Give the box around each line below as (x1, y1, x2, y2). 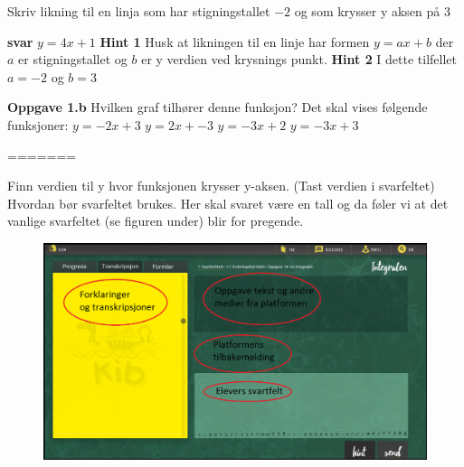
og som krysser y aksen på (294, 2, 440, 20)
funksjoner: (7, 115, 69, 134)
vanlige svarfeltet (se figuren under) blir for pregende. (7, 211, 304, 230)
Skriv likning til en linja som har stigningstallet (7, 2, 270, 20)
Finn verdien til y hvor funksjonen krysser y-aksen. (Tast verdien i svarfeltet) (7, 176, 435, 195)
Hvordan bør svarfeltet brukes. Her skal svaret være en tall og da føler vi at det (7, 193, 449, 212)
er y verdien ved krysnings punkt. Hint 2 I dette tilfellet (141, 50, 458, 69)
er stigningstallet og (18, 50, 128, 69)
